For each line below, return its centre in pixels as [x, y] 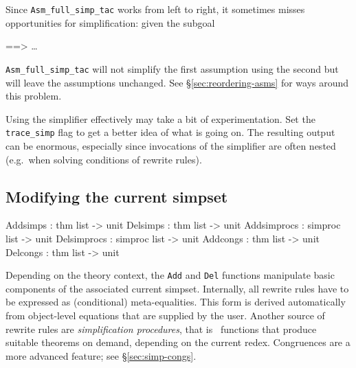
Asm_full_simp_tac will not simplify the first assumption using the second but [172, 68]
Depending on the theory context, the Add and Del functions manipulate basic [170, 275]
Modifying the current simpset [117, 196]
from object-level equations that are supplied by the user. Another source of [165, 315]
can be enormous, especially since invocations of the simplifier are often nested [171, 145]
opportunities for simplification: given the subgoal [110, 22]
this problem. [34, 96]
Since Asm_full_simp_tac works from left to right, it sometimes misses [155, 9]
